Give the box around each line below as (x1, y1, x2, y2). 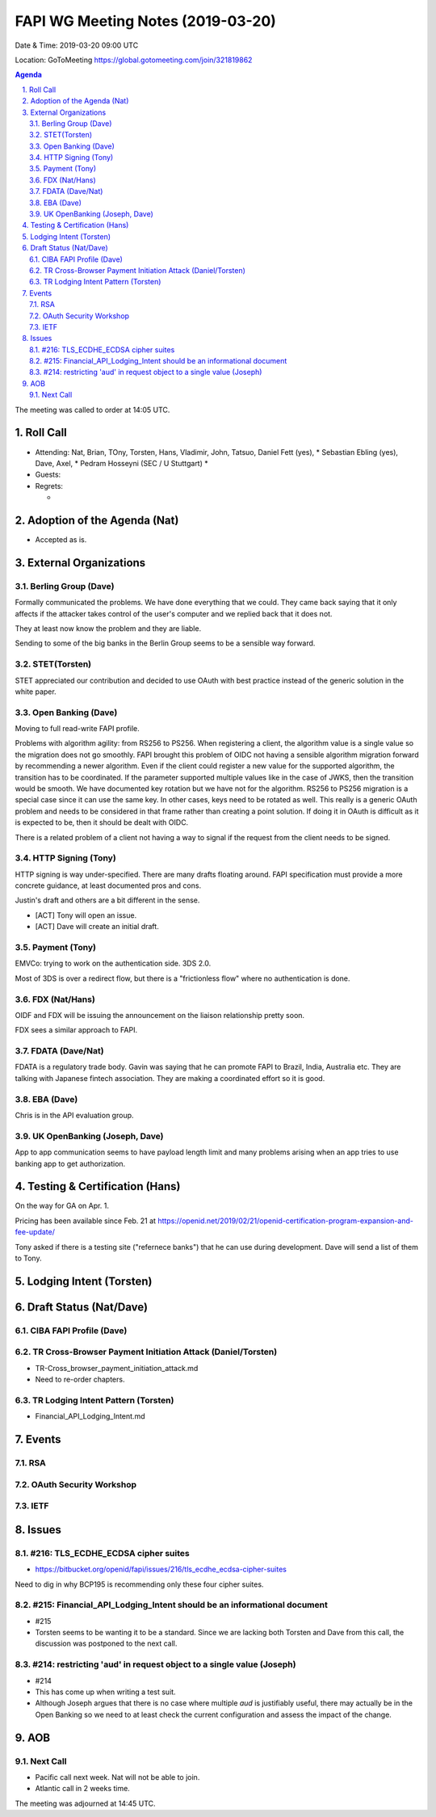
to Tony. (15, 1253, 42, 1263)
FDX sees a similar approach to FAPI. (15, 1025, 137, 1035)
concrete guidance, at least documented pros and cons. (15, 881, 202, 890)
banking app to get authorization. (15, 1159, 126, 1168)
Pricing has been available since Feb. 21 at (15, 1216, 157, 1226)
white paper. (15, 687, 57, 696)
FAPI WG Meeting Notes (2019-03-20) (15, 12, 276, 30)
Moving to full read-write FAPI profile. (15, 724, 140, 734)
